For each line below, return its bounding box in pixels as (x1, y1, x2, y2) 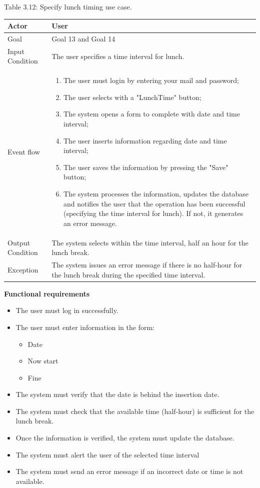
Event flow (7, 146, 40, 156)
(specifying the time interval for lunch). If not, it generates (63, 208, 243, 218)
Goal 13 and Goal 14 (51, 33, 115, 43)
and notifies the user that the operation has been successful (63, 198, 245, 208)
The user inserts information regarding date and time (63, 135, 227, 145)
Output (7, 237, 30, 247)
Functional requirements (4, 288, 90, 298)
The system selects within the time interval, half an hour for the (51, 237, 248, 247)
